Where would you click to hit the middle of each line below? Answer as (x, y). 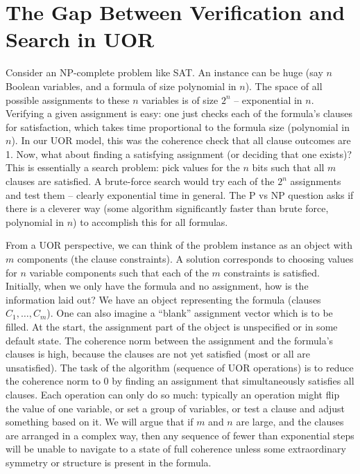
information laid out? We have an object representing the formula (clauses (163, 299)
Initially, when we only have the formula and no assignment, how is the (157, 286)
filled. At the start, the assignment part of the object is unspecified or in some (172, 326)
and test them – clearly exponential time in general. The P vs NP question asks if (180, 194)
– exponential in (268, 99)
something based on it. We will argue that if (100, 422)
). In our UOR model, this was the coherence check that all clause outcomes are (181, 140)
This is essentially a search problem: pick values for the (123, 167)
